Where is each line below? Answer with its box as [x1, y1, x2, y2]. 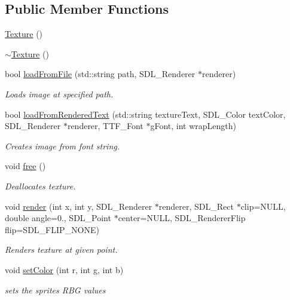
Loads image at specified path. [5, 87, 114, 100]
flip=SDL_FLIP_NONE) [5, 223, 99, 235]
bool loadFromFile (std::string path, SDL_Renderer [5, 68, 196, 80]
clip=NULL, [240, 200, 286, 212]
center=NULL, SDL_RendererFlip [118, 212, 246, 224]
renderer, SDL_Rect [158, 200, 234, 212]
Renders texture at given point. [5, 243, 118, 256]
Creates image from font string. [5, 139, 120, 152]
